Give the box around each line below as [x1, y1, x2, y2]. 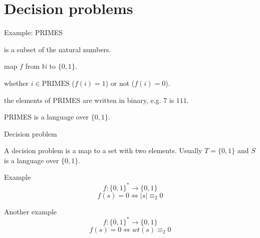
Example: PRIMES [4, 27, 63, 38]
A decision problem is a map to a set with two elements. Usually [4, 145, 202, 156]
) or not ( [105, 77, 135, 88]
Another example [4, 206, 57, 216]
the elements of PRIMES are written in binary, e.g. [4, 94, 161, 105]
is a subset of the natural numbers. [4, 44, 111, 54]
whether [4, 77, 29, 88]
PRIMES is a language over [4, 111, 89, 122]
